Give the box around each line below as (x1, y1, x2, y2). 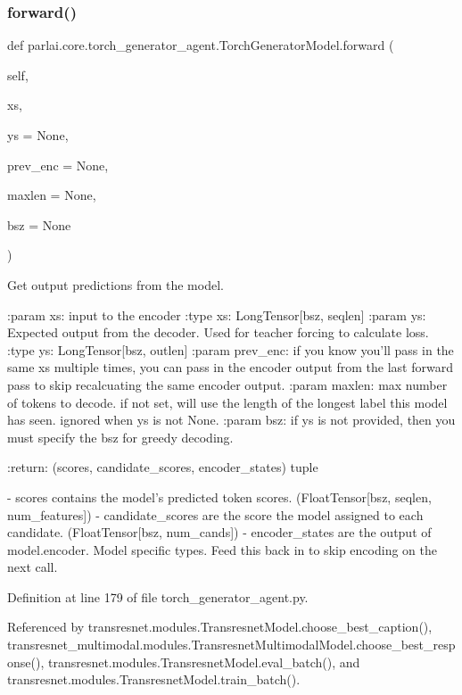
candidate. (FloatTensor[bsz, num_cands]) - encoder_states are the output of (7, 523, 432, 542)
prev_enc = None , (7, 155, 109, 174)
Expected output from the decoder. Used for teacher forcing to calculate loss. (7, 323, 429, 342)
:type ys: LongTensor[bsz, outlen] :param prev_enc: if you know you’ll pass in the (7, 340, 454, 359)
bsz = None (7, 215, 71, 234)
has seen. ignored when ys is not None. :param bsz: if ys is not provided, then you (7, 410, 456, 429)
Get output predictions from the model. (7, 275, 224, 294)
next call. (7, 558, 58, 576)
